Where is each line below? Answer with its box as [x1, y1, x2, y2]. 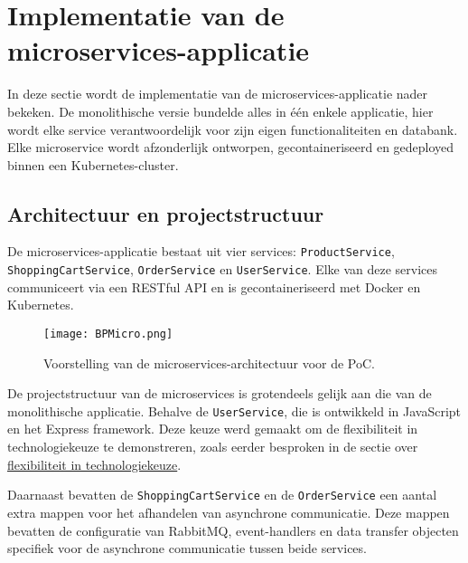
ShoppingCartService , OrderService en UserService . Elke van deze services [7, 260, 438, 279]
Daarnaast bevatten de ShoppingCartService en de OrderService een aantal [7, 485, 437, 504]
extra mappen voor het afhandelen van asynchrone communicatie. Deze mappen [7, 502, 450, 521]
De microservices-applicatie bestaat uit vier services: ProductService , [7, 242, 395, 261]
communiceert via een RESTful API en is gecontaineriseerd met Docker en [7, 277, 421, 296]
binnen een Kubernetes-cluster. [7, 155, 179, 174]
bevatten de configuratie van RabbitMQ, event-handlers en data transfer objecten [7, 520, 459, 539]
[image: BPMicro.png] [43, 327, 173, 340]
